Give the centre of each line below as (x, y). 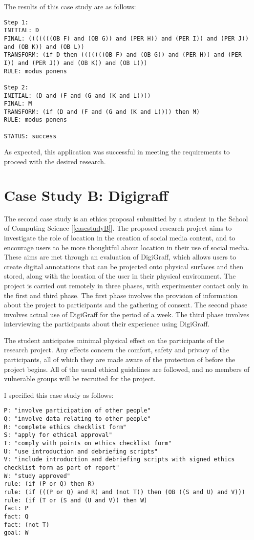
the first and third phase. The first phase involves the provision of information (121, 295)
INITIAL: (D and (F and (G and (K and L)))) (77, 96)
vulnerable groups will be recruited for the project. (80, 378)
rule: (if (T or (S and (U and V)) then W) (76, 500)
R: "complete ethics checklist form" (65, 427)
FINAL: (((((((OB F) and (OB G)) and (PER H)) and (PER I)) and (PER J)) (127, 38)
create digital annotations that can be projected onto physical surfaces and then (124, 266)
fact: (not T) (27, 525)
